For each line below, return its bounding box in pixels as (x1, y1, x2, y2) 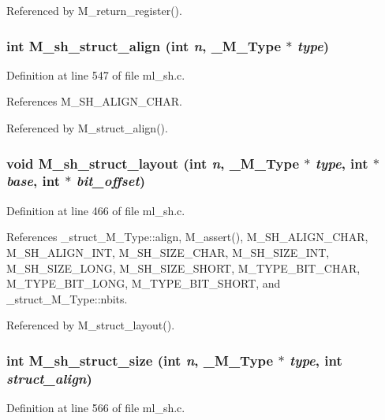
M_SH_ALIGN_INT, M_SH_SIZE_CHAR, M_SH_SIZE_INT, (6, 243, 330, 260)
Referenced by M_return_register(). (6, 2, 182, 18)
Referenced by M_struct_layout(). (6, 317, 175, 333)
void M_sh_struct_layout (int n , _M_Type (6, 153, 300, 173)
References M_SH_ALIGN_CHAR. (6, 93, 182, 110)
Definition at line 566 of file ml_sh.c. (6, 400, 185, 416)
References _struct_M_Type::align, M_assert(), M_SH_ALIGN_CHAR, (6, 229, 368, 245)
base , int (6, 171, 61, 191)
